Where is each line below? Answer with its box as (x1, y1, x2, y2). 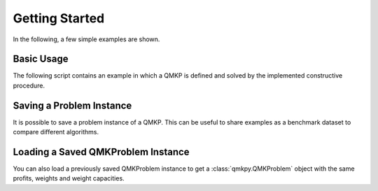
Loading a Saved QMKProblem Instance (13, 146, 190, 157)
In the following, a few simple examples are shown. (13, 35, 160, 43)
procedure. (13, 81, 45, 90)
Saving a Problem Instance (13, 99, 132, 111)
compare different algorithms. (13, 128, 99, 136)
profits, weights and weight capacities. (13, 174, 125, 183)
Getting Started (13, 10, 105, 26)
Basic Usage (13, 53, 69, 65)
